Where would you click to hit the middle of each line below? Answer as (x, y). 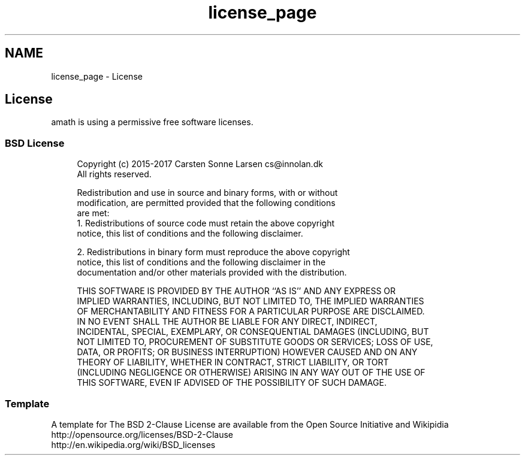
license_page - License (97, 76)
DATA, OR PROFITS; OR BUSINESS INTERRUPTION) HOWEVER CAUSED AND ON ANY (247, 352)
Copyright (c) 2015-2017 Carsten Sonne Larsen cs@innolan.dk (200, 164)
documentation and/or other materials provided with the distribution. (212, 273)
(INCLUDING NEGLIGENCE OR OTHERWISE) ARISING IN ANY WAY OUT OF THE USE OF (251, 373)
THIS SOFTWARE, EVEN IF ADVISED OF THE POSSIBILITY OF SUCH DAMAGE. (232, 383)
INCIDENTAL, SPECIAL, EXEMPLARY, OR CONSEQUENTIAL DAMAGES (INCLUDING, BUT (253, 332)
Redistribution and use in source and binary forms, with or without (207, 193)
